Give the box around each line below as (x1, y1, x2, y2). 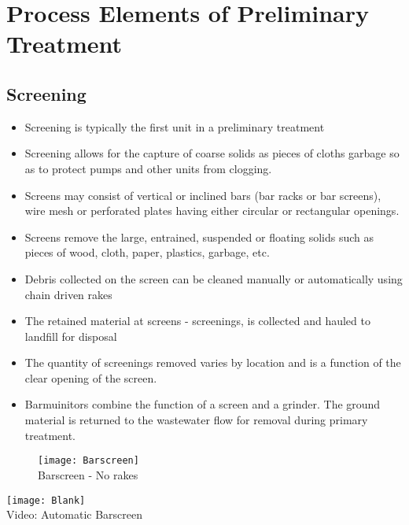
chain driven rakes (24, 286, 112, 302)
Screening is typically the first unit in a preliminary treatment (24, 118, 325, 135)
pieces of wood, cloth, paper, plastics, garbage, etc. (24, 244, 270, 261)
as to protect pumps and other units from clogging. (24, 160, 272, 176)
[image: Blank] (6, 494, 86, 506)
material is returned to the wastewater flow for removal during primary (24, 412, 368, 428)
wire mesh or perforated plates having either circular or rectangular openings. (24, 202, 400, 219)
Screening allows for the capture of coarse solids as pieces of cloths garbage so (24, 145, 400, 161)
